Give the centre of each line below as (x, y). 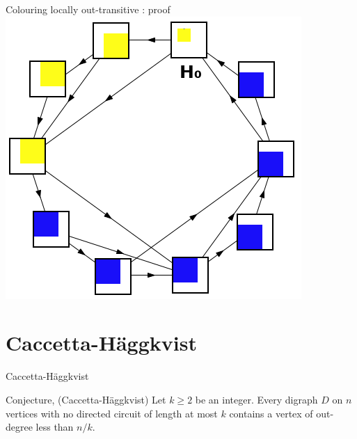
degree (19, 427)
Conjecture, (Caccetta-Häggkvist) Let (86, 399)
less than (55, 427)
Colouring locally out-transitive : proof (88, 9)
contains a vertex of (271, 413)
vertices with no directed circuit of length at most (112, 413)
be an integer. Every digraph (256, 399)
